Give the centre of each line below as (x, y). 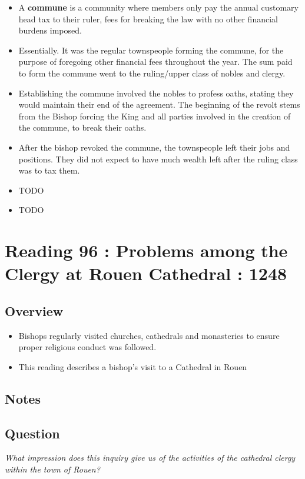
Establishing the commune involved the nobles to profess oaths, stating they (156, 93)
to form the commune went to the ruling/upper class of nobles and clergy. (152, 73)
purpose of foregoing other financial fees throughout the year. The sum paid (155, 61)
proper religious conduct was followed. (87, 347)
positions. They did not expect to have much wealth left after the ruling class (158, 159)
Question (32, 433)
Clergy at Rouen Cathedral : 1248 (146, 273)
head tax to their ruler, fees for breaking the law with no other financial (148, 19)
